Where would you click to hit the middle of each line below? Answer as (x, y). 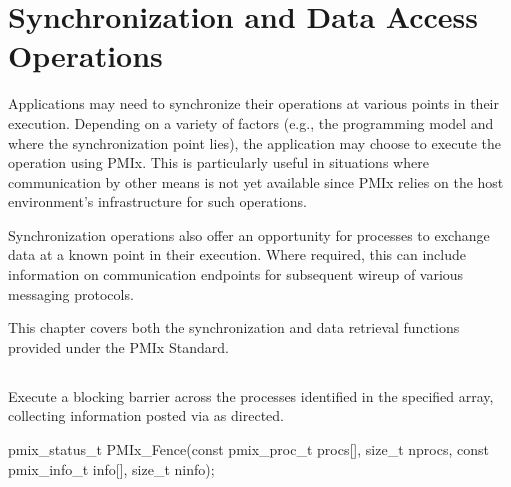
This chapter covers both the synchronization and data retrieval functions (234, 327)
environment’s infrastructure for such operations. (157, 201)
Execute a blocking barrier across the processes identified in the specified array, (251, 395)
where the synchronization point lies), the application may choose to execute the (255, 142)
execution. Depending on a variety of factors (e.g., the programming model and (251, 122)
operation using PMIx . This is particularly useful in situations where (218, 162)
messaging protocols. (71, 293)
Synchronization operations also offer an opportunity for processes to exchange (249, 234)
